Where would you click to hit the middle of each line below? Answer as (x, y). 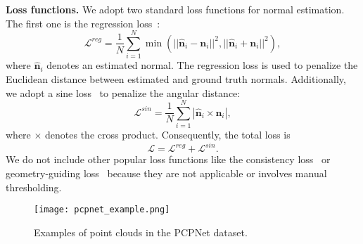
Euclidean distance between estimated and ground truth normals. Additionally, (176, 78)
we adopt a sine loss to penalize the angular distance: (123, 92)
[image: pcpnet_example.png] (102, 210)
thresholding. (34, 187)
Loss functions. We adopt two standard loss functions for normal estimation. (175, 9)
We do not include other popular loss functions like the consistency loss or (168, 159)
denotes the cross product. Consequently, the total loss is (168, 135)
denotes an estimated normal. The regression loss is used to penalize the (202, 65)
